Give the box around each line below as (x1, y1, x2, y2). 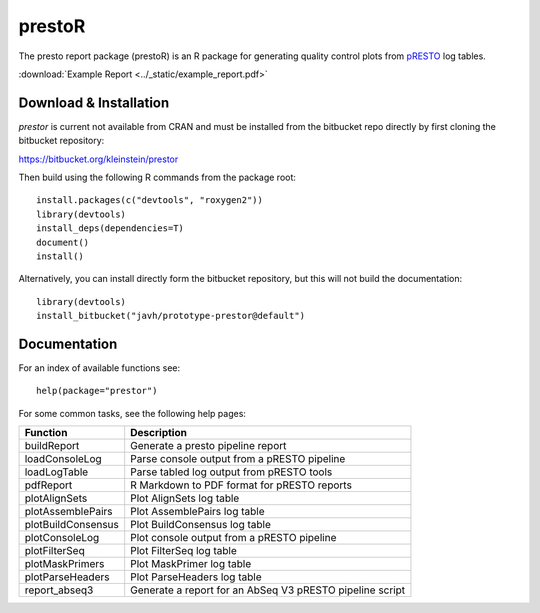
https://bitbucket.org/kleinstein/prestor (18, 153, 179, 165)
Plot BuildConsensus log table (130, 518, 272, 532)
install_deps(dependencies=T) (36, 223, 185, 234)
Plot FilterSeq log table (130, 544, 237, 558)
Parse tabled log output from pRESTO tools (130, 465, 333, 479)
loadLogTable (24, 465, 89, 479)
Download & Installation (18, 94, 170, 111)
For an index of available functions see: (18, 362, 181, 374)
